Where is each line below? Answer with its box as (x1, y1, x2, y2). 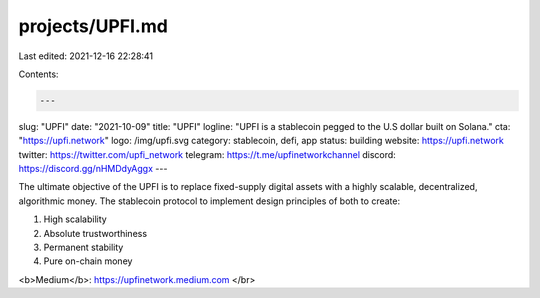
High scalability (43, 213, 107, 225)
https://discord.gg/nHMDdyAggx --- (18, 163, 168, 175)
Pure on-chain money (43, 255, 133, 267)
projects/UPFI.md (18, 15, 169, 37)
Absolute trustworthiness (43, 227, 148, 239)
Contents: (18, 68, 59, 80)
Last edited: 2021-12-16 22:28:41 (18, 50, 154, 62)
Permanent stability (43, 241, 124, 254)
